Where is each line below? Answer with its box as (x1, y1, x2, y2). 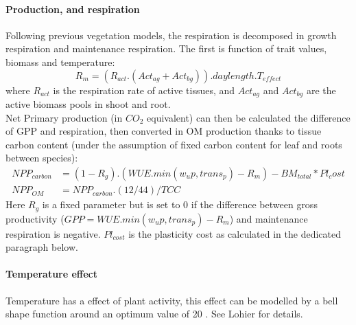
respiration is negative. (5, 226, 101, 240)
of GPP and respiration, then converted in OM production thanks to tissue (5, 124, 322, 138)
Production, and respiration (5, 1, 140, 16)
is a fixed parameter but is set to (42, 197, 180, 212)
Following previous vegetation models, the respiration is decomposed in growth (5, 27, 337, 42)
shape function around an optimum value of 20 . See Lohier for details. (5, 306, 303, 321)
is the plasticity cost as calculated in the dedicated (128, 226, 341, 240)
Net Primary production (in (5, 110, 123, 124)
